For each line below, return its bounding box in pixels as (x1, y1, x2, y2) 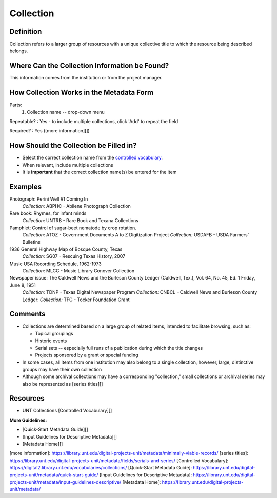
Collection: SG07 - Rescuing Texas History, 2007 (22, 253, 126, 260)
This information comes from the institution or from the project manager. (9, 75, 163, 81)
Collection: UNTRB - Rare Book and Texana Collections (22, 217, 138, 224)
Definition (9, 27, 42, 36)
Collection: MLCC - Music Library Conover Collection (22, 267, 135, 274)
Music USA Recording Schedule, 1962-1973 (9, 261, 102, 267)
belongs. (9, 48, 28, 54)
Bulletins (22, 239, 41, 245)
